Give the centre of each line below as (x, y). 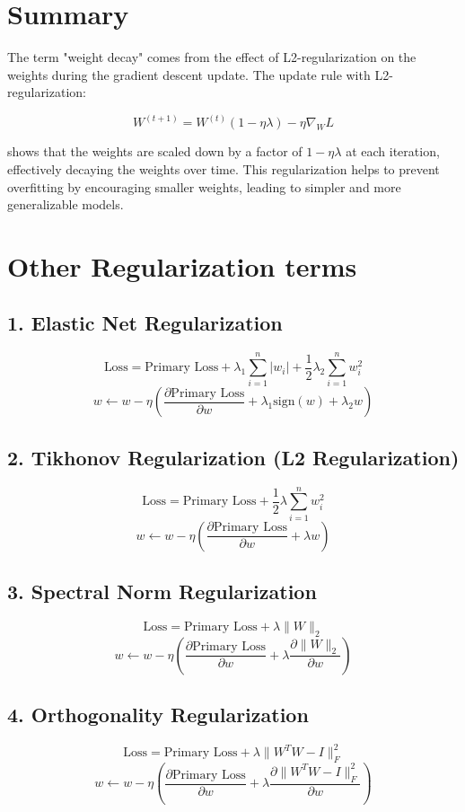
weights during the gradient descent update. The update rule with (189, 74)
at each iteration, (393, 151)
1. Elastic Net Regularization (145, 323)
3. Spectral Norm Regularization (162, 591)
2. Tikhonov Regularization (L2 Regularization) (233, 457)
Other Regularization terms (182, 265)
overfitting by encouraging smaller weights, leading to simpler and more (204, 186)
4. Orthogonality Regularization (158, 715)
